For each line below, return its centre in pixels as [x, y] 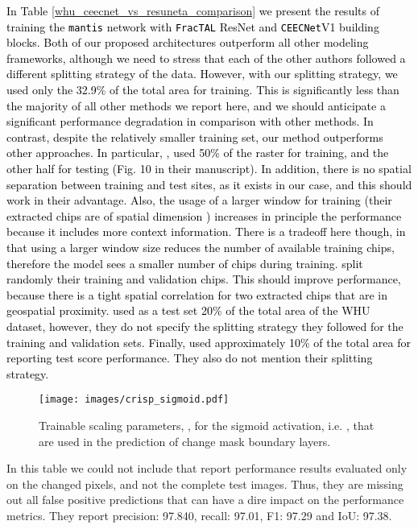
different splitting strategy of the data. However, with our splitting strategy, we [202, 74]
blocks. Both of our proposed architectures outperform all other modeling [188, 42]
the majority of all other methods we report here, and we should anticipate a [196, 105]
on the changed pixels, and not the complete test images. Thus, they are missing [205, 484]
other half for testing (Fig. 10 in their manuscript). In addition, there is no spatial [209, 168]
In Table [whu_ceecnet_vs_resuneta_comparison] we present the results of [193, 10]
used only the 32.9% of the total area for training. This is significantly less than [203, 90]
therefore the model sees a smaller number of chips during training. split [185, 263]
